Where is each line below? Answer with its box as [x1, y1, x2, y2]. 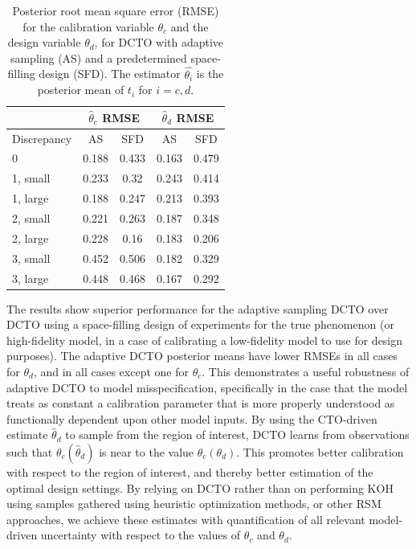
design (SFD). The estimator [39, 65, 181, 82]
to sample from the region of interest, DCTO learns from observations [65, 426, 410, 443]
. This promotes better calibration [236, 443, 404, 460]
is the [196, 65, 224, 82]
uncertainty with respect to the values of [40, 526, 241, 543]
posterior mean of [37, 81, 124, 98]
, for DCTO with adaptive [94, 34, 224, 51]
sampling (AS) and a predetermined [10, 49, 187, 66]
